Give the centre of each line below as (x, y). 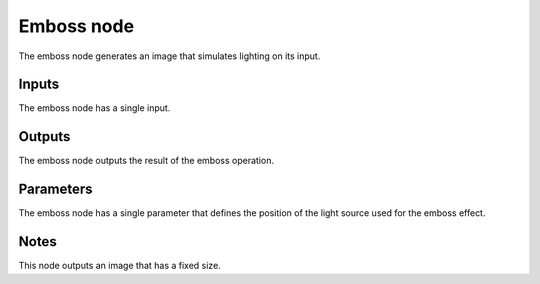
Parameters (55, 189)
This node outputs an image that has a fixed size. (120, 266)
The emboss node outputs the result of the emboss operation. (146, 161)
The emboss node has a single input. (94, 108)
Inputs (39, 84)
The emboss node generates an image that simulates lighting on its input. (169, 56)
